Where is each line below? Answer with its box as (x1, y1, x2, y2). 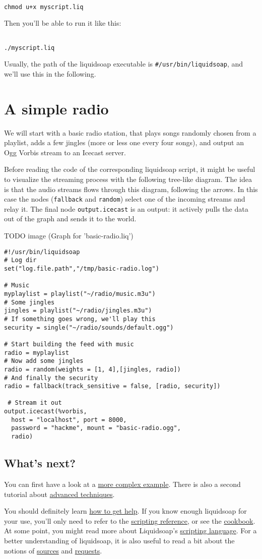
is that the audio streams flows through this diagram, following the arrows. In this (4, 183, 258, 194)
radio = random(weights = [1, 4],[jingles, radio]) (4, 365, 181, 373)
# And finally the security (4, 374, 98, 382)
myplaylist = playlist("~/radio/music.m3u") (4, 290, 156, 297)
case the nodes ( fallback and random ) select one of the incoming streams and (4, 194, 245, 204)
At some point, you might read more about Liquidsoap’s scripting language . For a (4, 525, 257, 536)
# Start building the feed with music (4, 340, 134, 348)
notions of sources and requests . (4, 545, 102, 555)
